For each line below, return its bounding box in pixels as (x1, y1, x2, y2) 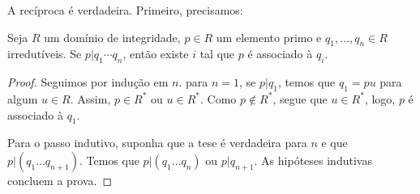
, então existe (122, 45, 189, 62)
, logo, (364, 90, 396, 107)
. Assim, (70, 90, 111, 107)
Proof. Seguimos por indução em (7, 74, 169, 91)
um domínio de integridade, (44, 28, 181, 45)
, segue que (272, 90, 328, 107)
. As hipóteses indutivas (254, 151, 372, 168)
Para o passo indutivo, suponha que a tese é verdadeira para (7, 134, 307, 151)
